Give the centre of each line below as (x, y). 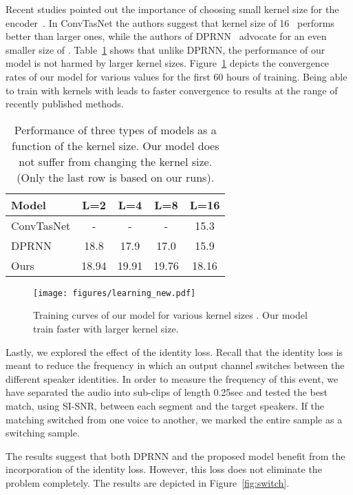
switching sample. (43, 433)
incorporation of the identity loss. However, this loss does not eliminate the (164, 469)
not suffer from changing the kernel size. (116, 161)
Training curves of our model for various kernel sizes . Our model (170, 315)
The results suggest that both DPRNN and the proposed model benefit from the (175, 455)
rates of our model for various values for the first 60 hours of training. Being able (176, 76)
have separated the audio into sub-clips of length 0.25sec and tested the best (167, 392)
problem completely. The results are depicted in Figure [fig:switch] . (148, 482)
